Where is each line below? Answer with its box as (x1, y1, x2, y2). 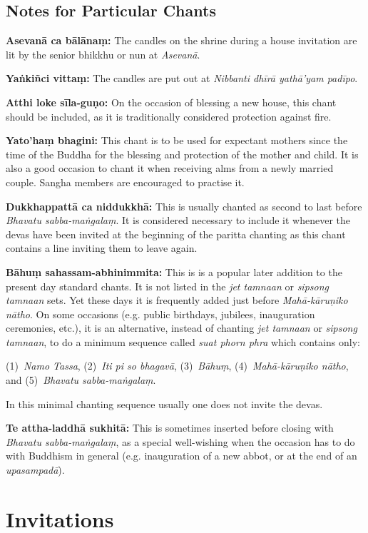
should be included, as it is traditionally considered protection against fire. (6, 108, 332, 123)
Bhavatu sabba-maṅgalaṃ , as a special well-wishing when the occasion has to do (6, 434, 355, 449)
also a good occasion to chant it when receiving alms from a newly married (6, 161, 334, 176)
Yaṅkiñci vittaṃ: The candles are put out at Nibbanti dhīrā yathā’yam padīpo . (6, 71, 358, 86)
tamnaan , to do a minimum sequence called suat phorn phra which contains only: (6, 334, 360, 349)
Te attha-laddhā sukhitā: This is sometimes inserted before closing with (6, 420, 334, 435)
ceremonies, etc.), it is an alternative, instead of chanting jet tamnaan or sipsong (6, 320, 357, 335)
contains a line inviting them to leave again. (6, 240, 198, 255)
